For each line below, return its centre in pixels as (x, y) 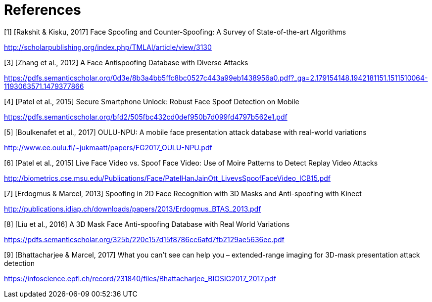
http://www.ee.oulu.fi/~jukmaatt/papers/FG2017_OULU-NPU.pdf (108, 147)
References (43, 10)
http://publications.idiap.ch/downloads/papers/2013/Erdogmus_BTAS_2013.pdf (133, 209)
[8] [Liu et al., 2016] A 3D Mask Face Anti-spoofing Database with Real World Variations (147, 224)
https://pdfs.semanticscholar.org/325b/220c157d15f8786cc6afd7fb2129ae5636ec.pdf (144, 239)
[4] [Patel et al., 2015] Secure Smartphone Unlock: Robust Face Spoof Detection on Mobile (152, 101)
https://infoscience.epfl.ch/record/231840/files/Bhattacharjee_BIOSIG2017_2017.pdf (140, 278)
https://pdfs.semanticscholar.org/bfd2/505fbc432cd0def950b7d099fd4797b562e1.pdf (146, 117)
